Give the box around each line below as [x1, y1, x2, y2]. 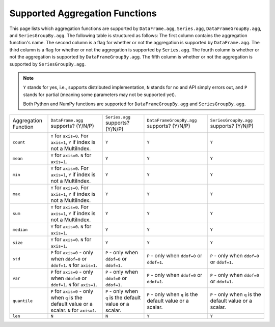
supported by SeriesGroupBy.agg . [9, 61, 86, 67]
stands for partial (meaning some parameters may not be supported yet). [23, 92, 176, 98]
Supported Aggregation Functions [9, 8, 157, 19]
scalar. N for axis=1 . [50, 307, 97, 314]
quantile [12, 298, 33, 304]
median [12, 227, 28, 232]
